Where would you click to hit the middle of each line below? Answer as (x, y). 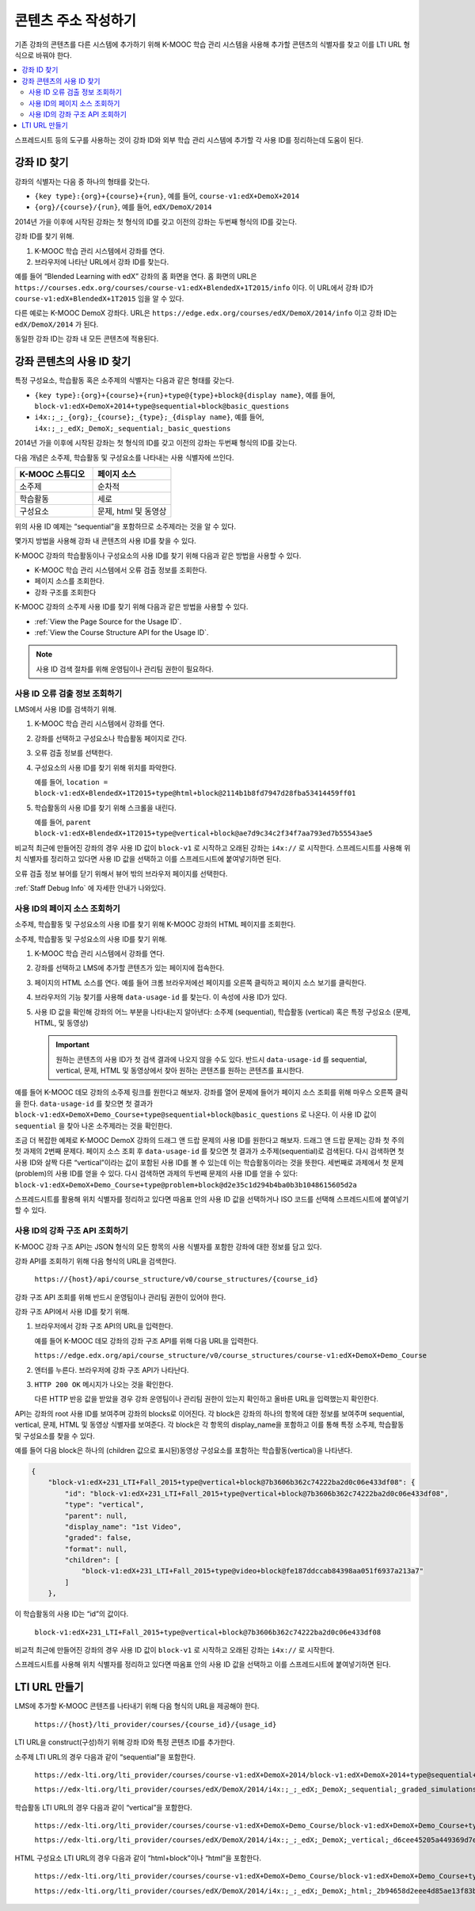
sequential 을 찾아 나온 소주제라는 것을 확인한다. (94, 1126)
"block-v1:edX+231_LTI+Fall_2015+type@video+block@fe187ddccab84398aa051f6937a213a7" (252, 1571)
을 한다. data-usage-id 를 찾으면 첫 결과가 (84, 1103)
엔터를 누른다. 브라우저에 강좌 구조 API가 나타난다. (112, 1370)
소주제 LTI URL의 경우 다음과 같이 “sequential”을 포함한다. (105, 1756)
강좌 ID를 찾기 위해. (44, 236)
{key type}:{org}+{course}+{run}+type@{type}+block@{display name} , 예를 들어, (185, 395)
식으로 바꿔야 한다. (43, 55)
